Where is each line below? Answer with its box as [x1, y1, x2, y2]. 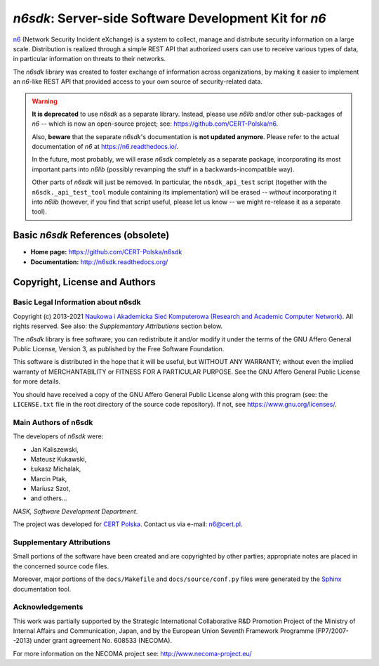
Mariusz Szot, [30, 485, 71, 493]
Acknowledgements [13, 602, 84, 612]
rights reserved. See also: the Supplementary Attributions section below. [13, 322, 223, 330]
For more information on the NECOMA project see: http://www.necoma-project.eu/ [13, 649, 252, 658]
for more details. [13, 377, 61, 386]
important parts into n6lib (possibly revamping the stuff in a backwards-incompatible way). [32, 165, 295, 174]
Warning [32, 97, 58, 105]
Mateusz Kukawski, [30, 455, 87, 463]
